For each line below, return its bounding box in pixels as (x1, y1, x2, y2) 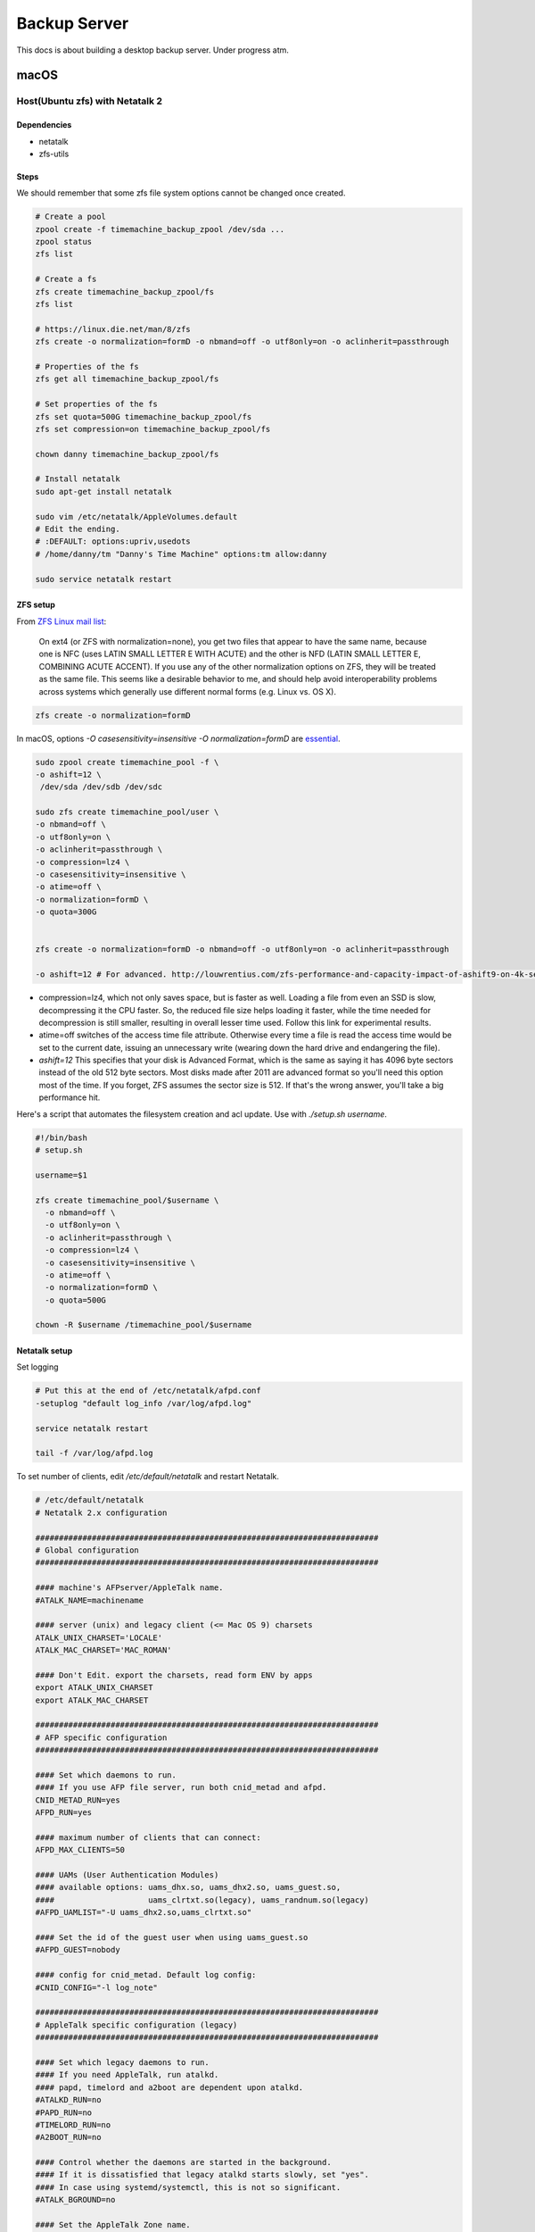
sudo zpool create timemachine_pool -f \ (35, 757, 219, 767)
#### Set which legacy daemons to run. (35, 2057, 210, 2067)
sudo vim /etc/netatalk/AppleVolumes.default (35, 512, 238, 521)
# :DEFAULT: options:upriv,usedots (35, 537, 191, 546)
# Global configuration (35, 1545, 140, 1555)
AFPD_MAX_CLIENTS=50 (35, 1845, 125, 1855)
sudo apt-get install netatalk (35, 487, 173, 496)
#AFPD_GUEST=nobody (35, 1945, 120, 1955)
